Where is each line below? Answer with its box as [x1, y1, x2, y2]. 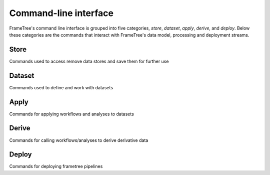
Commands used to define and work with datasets [9, 84, 113, 90]
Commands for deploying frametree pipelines [9, 163, 103, 169]
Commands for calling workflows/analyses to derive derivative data [9, 137, 148, 143]
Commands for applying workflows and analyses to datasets [9, 111, 134, 117]
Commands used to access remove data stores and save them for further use [9, 58, 169, 64]
